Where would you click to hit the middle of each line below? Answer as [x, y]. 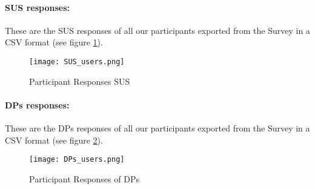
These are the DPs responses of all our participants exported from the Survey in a [157, 128]
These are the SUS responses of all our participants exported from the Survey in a [157, 30]
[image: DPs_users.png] [77, 160]
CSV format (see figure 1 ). [54, 42]
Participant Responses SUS [80, 81]
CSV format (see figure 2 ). [54, 140]
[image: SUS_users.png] [77, 61]
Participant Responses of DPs [84, 178]
